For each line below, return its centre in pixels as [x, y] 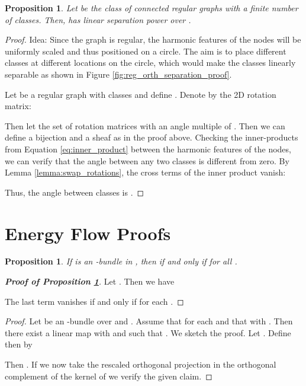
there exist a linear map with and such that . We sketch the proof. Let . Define [148, 332]
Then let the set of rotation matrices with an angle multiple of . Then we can [145, 125]
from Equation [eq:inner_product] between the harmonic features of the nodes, [148, 149]
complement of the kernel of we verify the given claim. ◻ [109, 376]
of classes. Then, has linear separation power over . [98, 19]
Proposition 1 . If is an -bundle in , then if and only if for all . [121, 261]
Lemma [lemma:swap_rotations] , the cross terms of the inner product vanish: [145, 172]
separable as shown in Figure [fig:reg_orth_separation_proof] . [118, 74]
